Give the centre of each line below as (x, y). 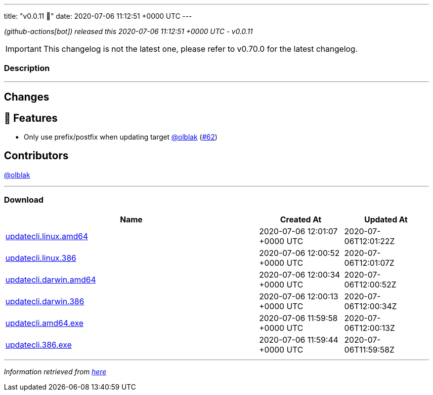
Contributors (36, 156)
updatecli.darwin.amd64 (51, 279)
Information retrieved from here (55, 371)
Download (24, 200)
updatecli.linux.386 (41, 258)
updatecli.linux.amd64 (47, 236)
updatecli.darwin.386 (45, 301)
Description (27, 68)
